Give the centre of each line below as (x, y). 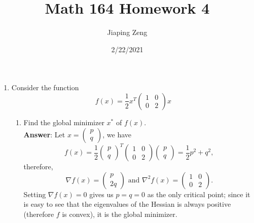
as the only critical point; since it (199, 194)
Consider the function (45, 87)
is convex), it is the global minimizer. (120, 214)
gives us (101, 194)
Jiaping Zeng (127, 32)
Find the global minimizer (64, 122)
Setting (35, 194)
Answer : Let (44, 134)
